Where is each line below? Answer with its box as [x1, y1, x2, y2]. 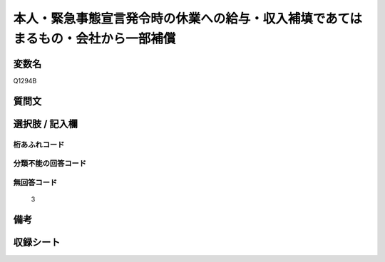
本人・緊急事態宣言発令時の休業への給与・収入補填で [13, 11, 326, 26]
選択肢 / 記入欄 [13, 117, 78, 130]
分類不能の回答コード [13, 159, 87, 169]
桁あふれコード [13, 140, 65, 150]
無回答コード [13, 177, 58, 187]
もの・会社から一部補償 [38, 31, 176, 46]
